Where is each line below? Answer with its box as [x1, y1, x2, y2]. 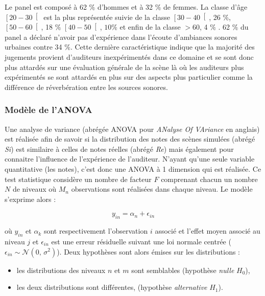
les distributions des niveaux [16, 264, 106, 275]
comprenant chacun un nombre [161, 173, 258, 184]
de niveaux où [12, 184, 57, 194]
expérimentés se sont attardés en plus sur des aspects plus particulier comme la [5, 72, 253, 82]
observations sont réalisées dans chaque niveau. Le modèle [71, 184, 253, 194]
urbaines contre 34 [5, 41, 62, 52]
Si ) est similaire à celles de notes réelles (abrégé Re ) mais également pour [5, 143, 234, 154]
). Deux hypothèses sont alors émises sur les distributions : [57, 246, 240, 257]
